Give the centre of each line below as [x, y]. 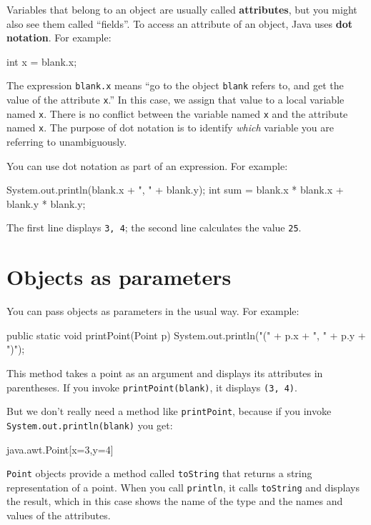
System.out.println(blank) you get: [90, 425]
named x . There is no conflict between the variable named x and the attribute [177, 113]
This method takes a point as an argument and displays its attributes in [165, 372]
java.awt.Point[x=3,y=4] [60, 449]
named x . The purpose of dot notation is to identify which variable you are [170, 127]
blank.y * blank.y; [46, 203]
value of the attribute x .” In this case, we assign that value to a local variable [175, 100]
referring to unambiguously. [67, 141]
